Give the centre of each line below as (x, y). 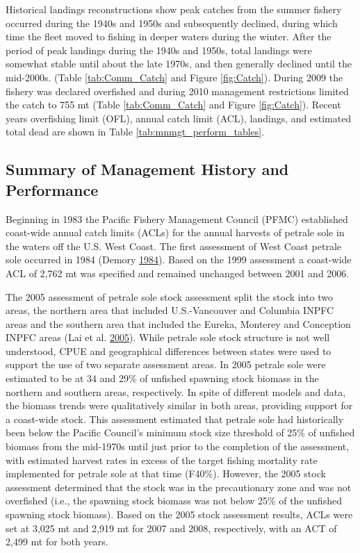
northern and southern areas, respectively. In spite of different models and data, (176, 391)
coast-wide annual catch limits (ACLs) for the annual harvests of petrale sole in (175, 232)
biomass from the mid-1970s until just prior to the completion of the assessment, (178, 446)
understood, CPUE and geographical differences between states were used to (169, 350)
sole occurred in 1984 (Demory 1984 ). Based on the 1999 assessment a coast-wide (179, 259)
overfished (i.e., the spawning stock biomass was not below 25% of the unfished (174, 501)
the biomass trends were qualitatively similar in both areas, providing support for (179, 405)
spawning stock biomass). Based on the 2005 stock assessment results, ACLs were (179, 514)
